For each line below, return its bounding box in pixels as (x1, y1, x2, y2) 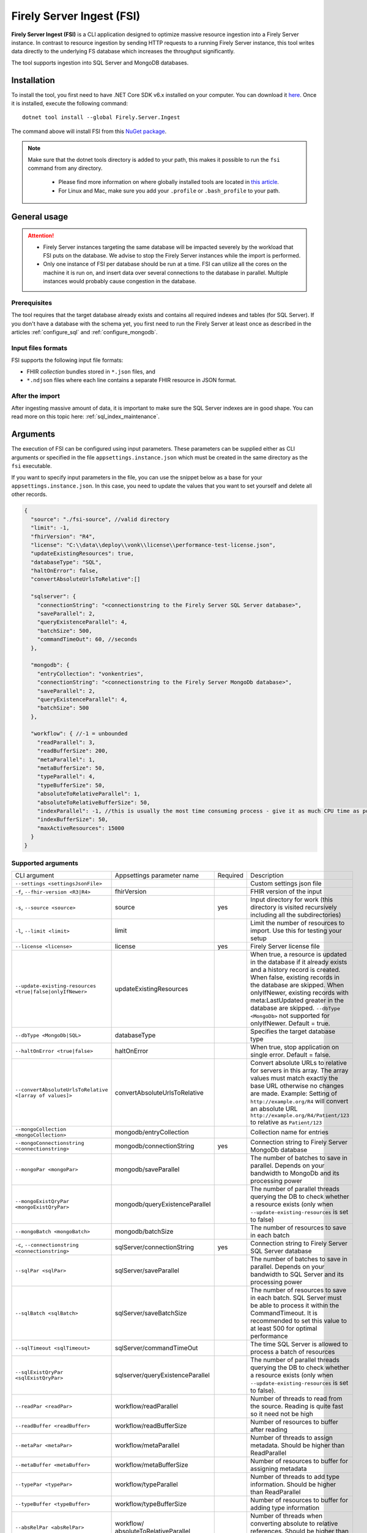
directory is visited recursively (250, 903, 338, 912)
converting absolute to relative (250, 1520, 338, 1528)
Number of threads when (250, 1512, 323, 1520)
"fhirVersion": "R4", (31, 533, 96, 540)
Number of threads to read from (250, 1394, 343, 1403)
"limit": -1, (31, 524, 70, 532)
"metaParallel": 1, (37, 756, 96, 763)
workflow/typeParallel (114, 1480, 179, 1489)
